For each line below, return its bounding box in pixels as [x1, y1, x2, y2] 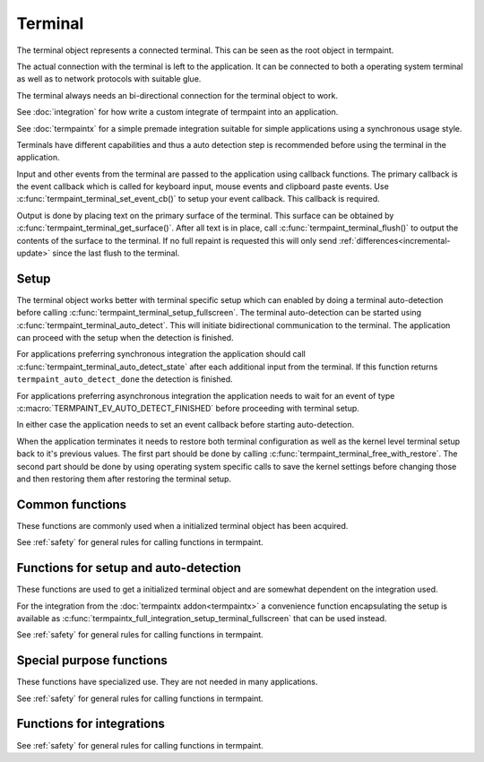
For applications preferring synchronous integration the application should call [16, 349, 307, 359]
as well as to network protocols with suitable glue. [16, 74, 202, 84]
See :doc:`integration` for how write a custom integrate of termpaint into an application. [16, 107, 339, 117]
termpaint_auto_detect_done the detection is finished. [16, 374, 233, 385]
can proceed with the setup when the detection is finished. [16, 333, 234, 343]
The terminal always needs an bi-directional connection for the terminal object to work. [16, 90, 338, 100]
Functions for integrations [16, 716, 166, 732]
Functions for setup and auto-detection [16, 560, 242, 576]
